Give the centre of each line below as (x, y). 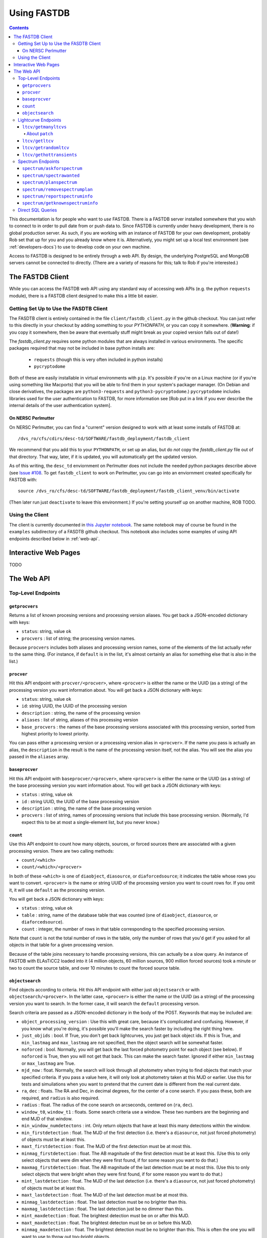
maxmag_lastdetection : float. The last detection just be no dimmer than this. (103, 1209)
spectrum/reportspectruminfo (58, 196)
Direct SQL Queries (38, 210)
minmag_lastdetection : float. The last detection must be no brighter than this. (104, 1202)
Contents (19, 28)
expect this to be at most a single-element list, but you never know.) (91, 822)
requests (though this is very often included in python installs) (98, 360)
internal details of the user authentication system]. (60, 406)
